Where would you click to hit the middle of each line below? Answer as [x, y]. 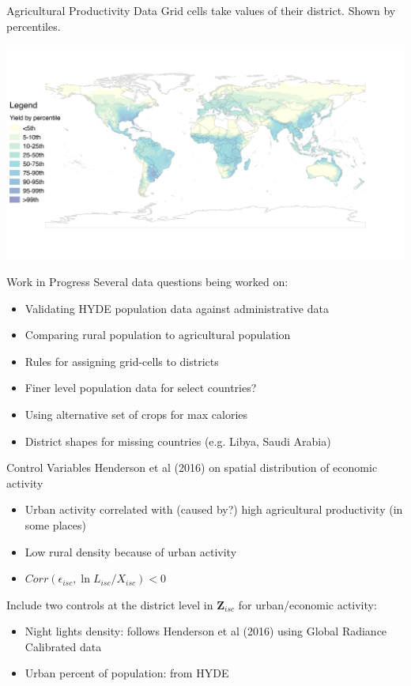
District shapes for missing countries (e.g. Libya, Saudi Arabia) [178, 441]
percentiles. [34, 26]
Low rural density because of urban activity [131, 551]
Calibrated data [63, 646]
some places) [55, 524]
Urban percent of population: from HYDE [127, 673]
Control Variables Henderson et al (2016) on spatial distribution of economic [192, 467]
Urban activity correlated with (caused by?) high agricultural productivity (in [214, 509]
